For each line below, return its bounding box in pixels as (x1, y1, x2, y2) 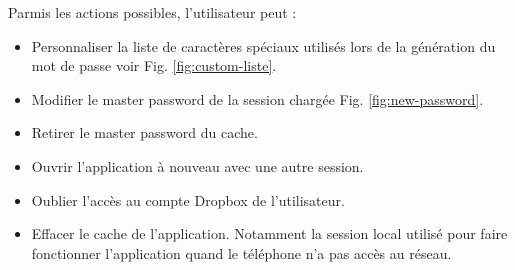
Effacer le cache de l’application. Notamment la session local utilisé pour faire (31, 223, 508, 244)
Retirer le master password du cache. (31, 122, 258, 143)
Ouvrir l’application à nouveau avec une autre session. (31, 155, 364, 176)
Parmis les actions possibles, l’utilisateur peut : (8, 2, 297, 22)
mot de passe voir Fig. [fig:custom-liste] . (31, 55, 277, 76)
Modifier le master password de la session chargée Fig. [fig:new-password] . (31, 88, 484, 109)
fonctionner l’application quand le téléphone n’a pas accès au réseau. (31, 242, 452, 263)
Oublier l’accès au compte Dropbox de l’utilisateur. (31, 189, 345, 210)
